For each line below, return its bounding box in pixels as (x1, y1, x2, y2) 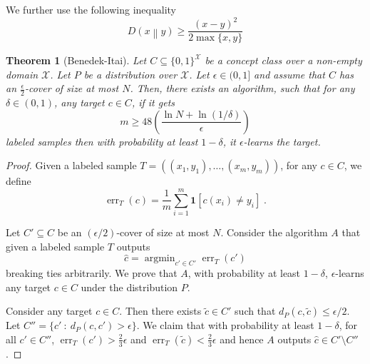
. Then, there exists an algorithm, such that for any (130, 81, 355, 96)
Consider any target (6, 303, 93, 318)
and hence (220, 331, 264, 346)
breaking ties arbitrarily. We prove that (6, 266, 178, 280)
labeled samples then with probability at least (6, 133, 198, 148)
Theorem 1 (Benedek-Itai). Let (6, 53, 147, 68)
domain (6, 66, 38, 81)
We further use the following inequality (6, 2, 176, 16)
